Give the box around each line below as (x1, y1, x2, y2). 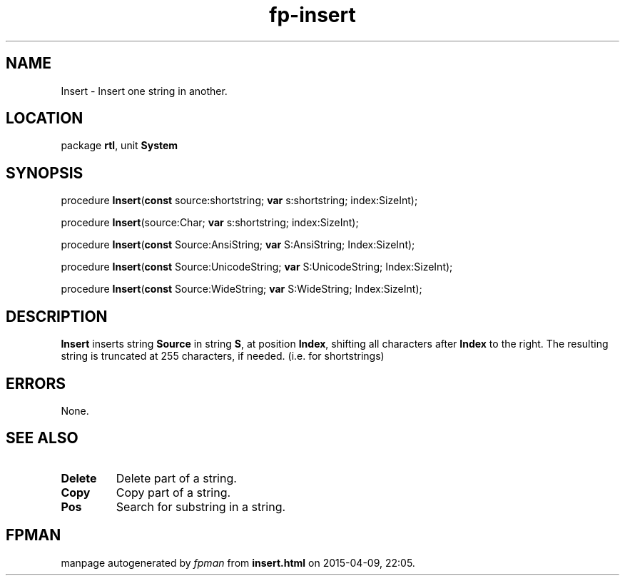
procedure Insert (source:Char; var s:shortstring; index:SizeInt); (61, 216, 359, 229)
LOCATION (6, 109, 83, 128)
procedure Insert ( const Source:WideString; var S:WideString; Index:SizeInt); (61, 283, 422, 295)
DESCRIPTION (6, 307, 108, 325)
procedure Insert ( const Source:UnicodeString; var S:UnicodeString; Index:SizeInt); (61, 261, 453, 273)
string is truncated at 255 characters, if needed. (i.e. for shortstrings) (61, 350, 385, 363)
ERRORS (6, 374, 66, 393)
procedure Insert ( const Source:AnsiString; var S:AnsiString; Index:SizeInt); (61, 238, 415, 251)
